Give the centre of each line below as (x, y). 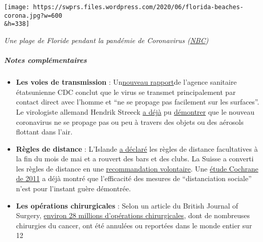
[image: (17, 7)
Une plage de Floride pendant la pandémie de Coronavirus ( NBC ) (106, 40)
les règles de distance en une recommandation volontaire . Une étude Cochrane (137, 168)
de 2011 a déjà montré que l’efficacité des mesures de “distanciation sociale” (134, 178)
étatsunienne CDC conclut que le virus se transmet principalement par (126, 92)
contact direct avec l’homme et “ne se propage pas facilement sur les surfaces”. (138, 102)
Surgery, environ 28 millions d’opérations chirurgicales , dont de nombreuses (133, 215)
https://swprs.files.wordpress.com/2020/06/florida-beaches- (138, 7)
